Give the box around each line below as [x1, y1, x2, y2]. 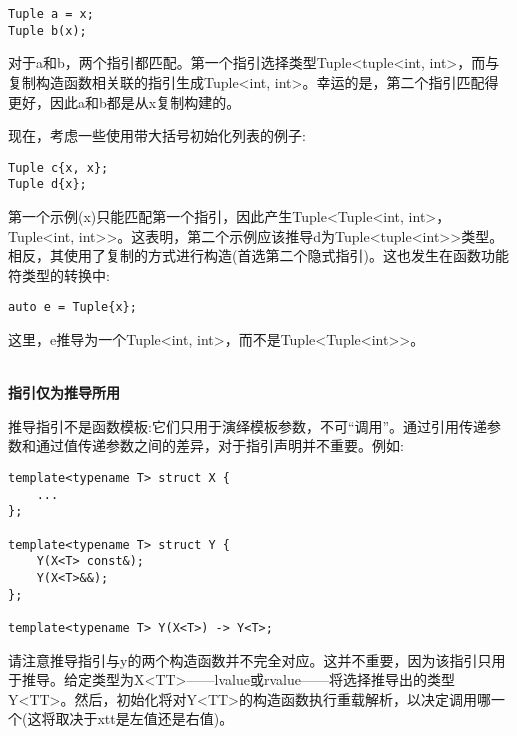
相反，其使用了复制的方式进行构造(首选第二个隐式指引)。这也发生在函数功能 [8, 245, 509, 266]
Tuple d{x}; [8, 177, 87, 192]
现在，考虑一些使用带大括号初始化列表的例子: [8, 125, 306, 146]
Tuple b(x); [8, 23, 87, 38]
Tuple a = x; [8, 7, 94, 21]
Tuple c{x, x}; [8, 160, 109, 175]
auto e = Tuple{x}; [8, 300, 137, 315]
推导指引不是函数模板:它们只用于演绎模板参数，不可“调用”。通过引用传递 [8, 415, 488, 436]
